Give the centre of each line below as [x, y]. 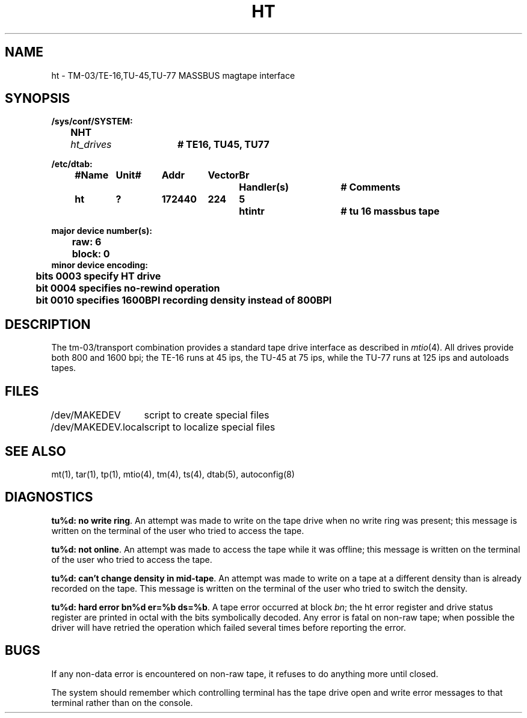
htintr [252, 211]
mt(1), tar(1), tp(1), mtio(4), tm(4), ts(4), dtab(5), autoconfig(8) [173, 474]
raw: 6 [87, 242]
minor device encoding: [100, 265]
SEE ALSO [35, 451]
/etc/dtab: [72, 164]
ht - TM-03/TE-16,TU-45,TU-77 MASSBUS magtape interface [173, 75]
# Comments [371, 187]
